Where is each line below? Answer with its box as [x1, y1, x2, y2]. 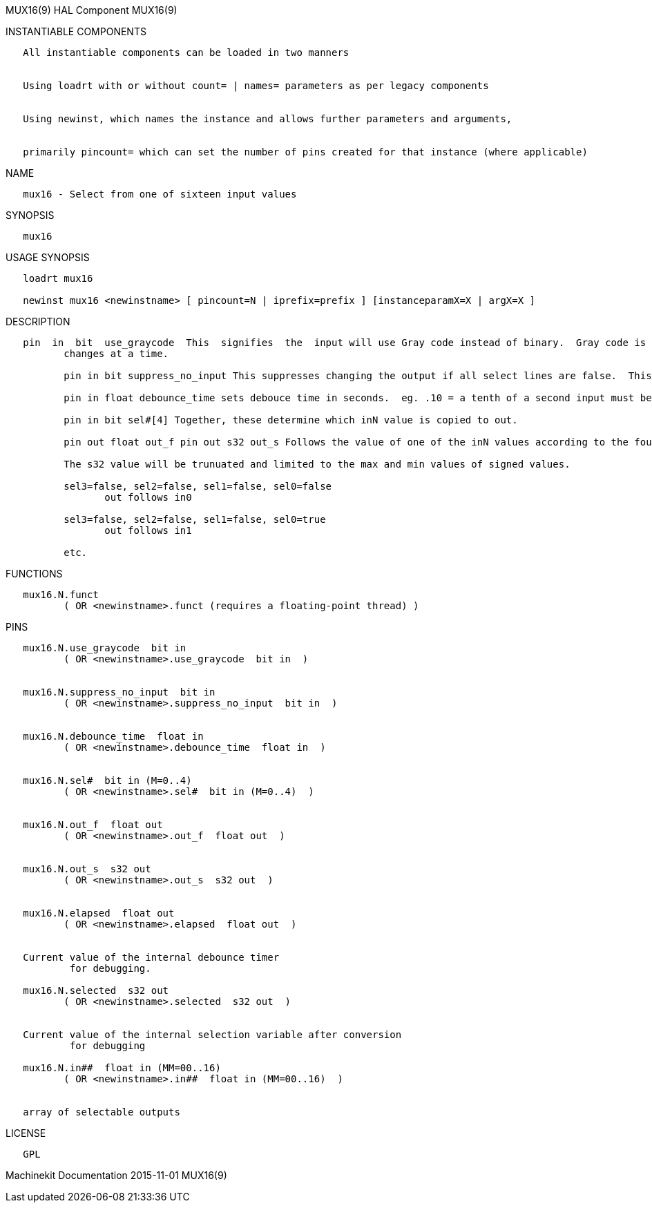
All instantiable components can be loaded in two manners [23, 47, 349, 58]
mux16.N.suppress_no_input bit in [23, 687, 215, 698]
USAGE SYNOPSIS [6, 251, 90, 263]
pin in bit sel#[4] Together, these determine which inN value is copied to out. [64, 414, 518, 425]
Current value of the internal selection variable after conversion [23, 1029, 402, 1040]
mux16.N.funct [23, 589, 99, 600]
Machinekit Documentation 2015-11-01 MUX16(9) [6, 1169, 227, 1181]
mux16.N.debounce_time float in [23, 731, 204, 742]
